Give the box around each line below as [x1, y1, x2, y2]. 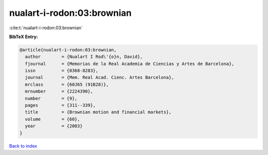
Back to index [9, 143, 37, 149]
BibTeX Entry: [9, 34, 38, 40]
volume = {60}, [25, 116, 80, 122]
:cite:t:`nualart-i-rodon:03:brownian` [9, 25, 83, 31]
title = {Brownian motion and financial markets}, [25, 109, 172, 115]
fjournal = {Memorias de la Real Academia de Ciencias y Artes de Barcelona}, [25, 61, 234, 66]
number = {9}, [25, 96, 78, 101]
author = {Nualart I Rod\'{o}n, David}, [25, 54, 143, 59]
